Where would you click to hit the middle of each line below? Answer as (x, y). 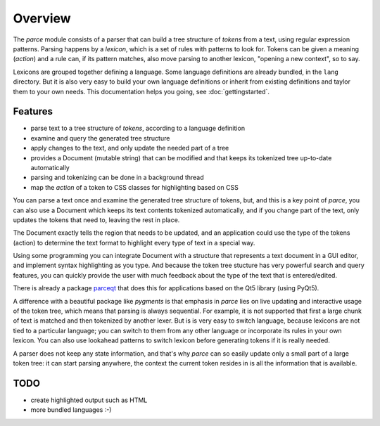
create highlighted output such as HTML (89, 400)
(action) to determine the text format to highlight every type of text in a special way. (134, 243)
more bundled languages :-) (71, 410)
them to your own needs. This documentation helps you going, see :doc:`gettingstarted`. (141, 91)
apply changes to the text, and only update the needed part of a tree (130, 148)
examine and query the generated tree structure (100, 138)
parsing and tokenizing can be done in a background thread (117, 177)
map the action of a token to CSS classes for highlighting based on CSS (134, 187)
